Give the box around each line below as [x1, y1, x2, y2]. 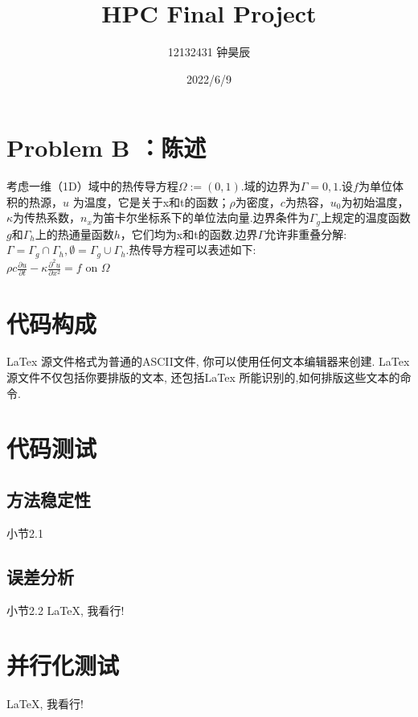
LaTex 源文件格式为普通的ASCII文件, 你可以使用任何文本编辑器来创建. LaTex [6, 353, 410, 370]
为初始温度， [341, 193, 409, 210]
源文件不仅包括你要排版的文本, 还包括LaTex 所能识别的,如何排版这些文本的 [6, 369, 400, 386]
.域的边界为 [240, 178, 301, 195]
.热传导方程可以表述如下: [125, 241, 256, 258]
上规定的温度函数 [320, 209, 411, 226]
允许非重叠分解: [264, 225, 347, 242]
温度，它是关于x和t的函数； [84, 193, 230, 210]
